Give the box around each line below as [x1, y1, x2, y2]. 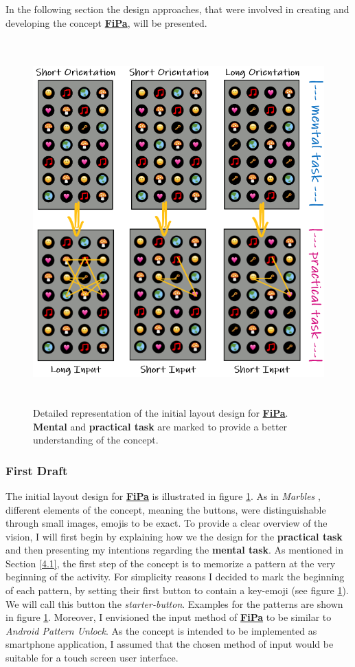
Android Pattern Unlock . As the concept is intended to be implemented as [5, 623, 317, 637]
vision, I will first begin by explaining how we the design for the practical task [5, 529, 343, 543]
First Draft [5, 461, 68, 479]
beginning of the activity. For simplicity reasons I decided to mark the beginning [5, 569, 345, 584]
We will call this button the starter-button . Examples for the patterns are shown [5, 596, 343, 611]
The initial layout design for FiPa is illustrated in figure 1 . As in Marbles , [5, 488, 321, 503]
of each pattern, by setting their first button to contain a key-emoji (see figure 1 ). [5, 583, 349, 598]
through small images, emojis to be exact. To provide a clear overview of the [5, 516, 328, 530]
